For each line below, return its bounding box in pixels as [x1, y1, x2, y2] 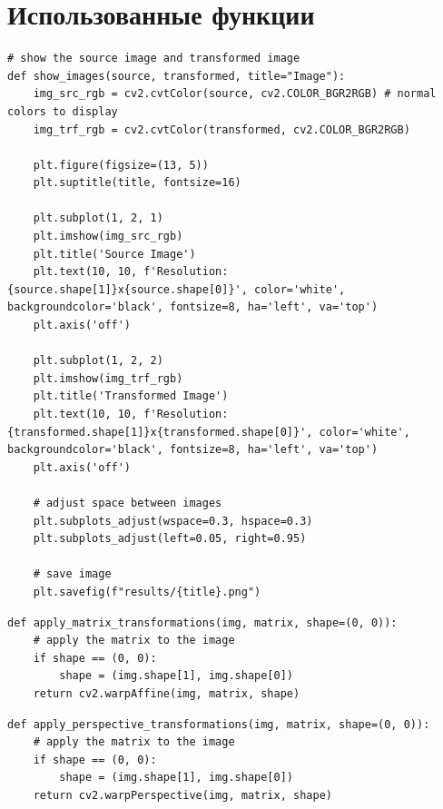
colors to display [7, 104, 118, 118]
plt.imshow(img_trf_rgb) [33, 371, 183, 385]
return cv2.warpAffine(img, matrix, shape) [33, 686, 300, 700]
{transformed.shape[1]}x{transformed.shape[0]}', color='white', [7, 425, 410, 439]
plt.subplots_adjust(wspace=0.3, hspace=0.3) [33, 514, 313, 528]
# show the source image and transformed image [7, 52, 300, 65]
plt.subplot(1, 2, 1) [33, 212, 163, 225]
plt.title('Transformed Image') [33, 390, 229, 403]
